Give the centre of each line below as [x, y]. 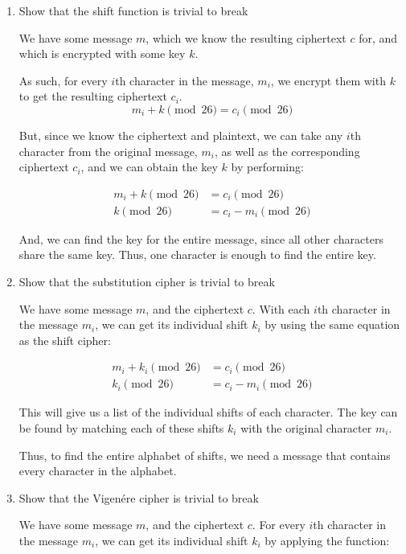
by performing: [267, 167]
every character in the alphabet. [98, 471]
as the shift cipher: [65, 340]
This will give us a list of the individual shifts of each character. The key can [208, 412]
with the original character [306, 428]
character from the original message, [108, 151]
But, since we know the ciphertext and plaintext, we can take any [181, 135]
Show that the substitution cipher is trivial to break [147, 281]
